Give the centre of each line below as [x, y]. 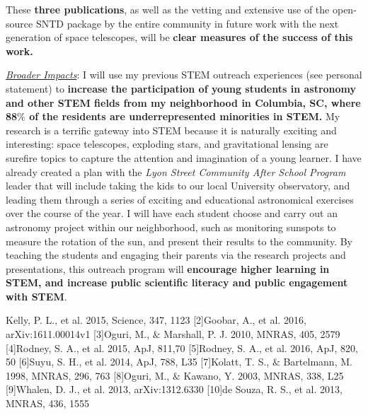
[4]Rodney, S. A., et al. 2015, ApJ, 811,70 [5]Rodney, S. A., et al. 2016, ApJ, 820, [182, 347]
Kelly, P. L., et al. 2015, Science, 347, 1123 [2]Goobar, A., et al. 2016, [156, 320]
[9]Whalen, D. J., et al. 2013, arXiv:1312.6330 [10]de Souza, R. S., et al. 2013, [174, 389]
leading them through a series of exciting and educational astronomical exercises [180, 199]
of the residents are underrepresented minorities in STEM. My [185, 116]
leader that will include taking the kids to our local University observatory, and [178, 186]
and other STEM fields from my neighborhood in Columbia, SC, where [183, 102]
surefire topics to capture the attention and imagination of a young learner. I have [184, 157]
